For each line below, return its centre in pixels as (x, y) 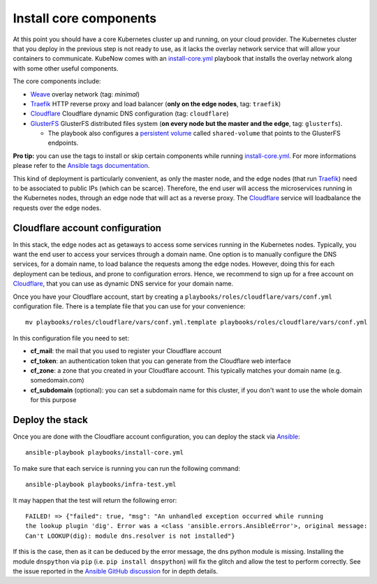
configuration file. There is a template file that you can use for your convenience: (129, 306)
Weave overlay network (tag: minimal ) (85, 94)
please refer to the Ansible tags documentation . (81, 166)
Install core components (85, 18)
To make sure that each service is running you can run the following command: (127, 468)
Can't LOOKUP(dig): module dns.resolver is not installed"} (130, 536)
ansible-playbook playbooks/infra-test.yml (101, 485)
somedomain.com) (57, 380)
